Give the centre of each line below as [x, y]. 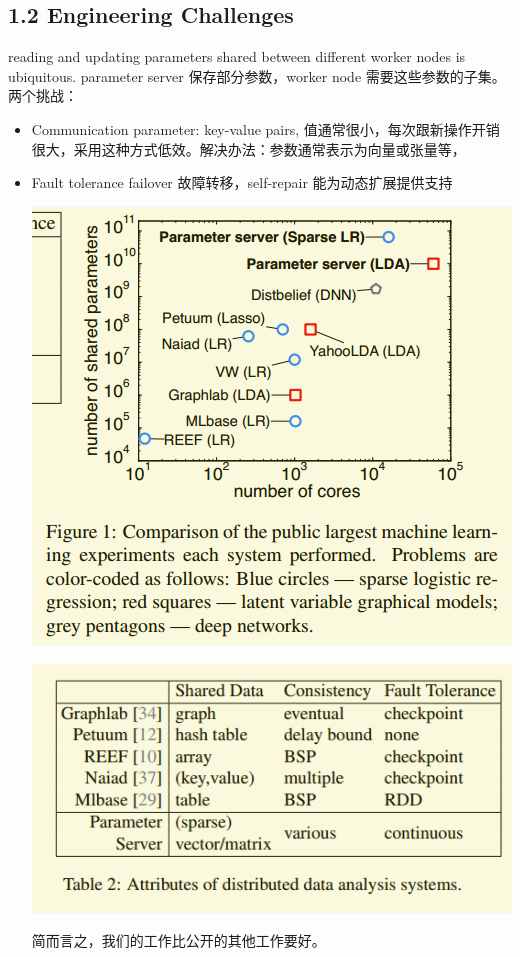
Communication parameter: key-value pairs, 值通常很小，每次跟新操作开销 [265, 128]
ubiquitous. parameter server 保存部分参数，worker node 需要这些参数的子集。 [257, 75]
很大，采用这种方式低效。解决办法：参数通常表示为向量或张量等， [248, 148]
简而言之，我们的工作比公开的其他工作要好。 [178, 940]
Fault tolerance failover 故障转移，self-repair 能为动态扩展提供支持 [242, 182]
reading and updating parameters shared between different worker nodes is [237, 56]
